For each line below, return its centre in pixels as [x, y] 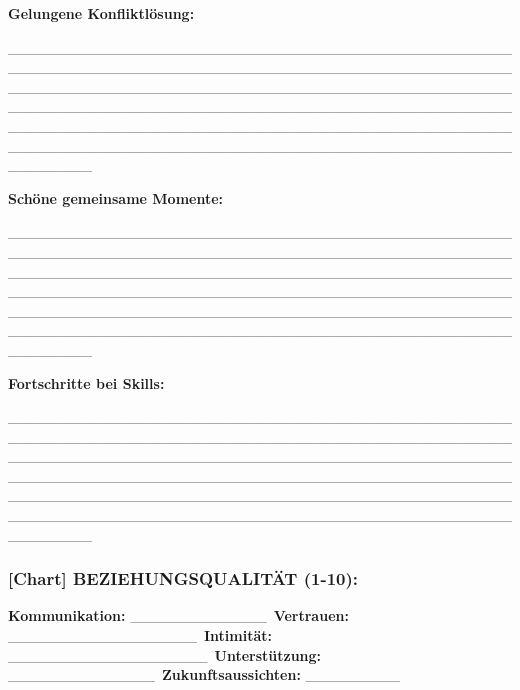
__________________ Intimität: [140, 635]
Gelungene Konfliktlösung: [101, 13]
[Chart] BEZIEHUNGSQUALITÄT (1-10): [183, 578]
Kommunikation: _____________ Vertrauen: [178, 615]
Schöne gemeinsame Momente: [116, 197]
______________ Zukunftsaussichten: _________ [204, 674]
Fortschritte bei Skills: [86, 382]
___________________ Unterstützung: [165, 654]
